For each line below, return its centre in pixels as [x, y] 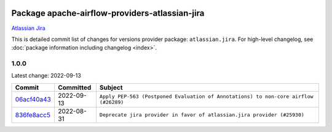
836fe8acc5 [33, 115]
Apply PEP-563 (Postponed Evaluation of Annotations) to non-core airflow [206, 96]
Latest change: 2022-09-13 [46, 76]
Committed [74, 87]
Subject [111, 87]
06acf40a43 [33, 99]
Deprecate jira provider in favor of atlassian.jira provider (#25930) [202, 115]
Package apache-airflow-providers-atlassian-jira [108, 13]
